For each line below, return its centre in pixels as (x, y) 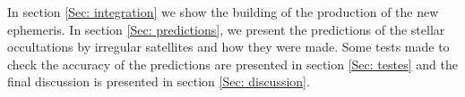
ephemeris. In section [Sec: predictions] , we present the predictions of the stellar (226, 29)
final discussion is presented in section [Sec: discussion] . (159, 81)
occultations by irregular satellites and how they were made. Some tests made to (228, 47)
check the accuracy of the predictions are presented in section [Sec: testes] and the (232, 64)
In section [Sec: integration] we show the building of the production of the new (223, 12)
